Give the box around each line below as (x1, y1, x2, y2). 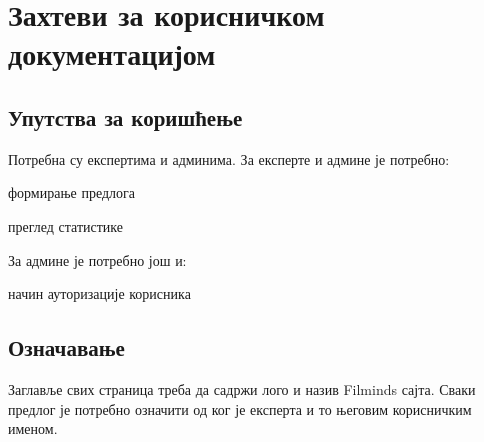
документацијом (8, 33, 216, 74)
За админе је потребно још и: (8, 249, 187, 270)
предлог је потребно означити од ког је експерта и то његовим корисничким (8, 398, 472, 419)
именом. (8, 418, 58, 439)
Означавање (8, 332, 125, 363)
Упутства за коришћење (8, 101, 243, 132)
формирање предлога (8, 182, 136, 203)
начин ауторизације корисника (8, 283, 191, 304)
